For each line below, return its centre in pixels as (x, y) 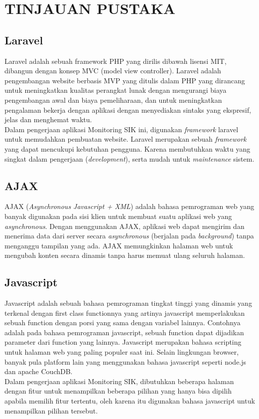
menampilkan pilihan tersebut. (51, 410)
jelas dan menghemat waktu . (48, 119)
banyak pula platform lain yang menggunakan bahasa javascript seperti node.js (126, 361)
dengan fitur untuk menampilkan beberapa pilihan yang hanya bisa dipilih (118, 391)
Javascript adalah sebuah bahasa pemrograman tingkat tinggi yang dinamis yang (128, 303)
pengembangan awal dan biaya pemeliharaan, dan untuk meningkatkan (113, 100)
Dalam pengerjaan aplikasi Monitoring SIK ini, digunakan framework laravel (122, 129)
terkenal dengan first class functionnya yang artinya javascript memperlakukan (125, 313)
